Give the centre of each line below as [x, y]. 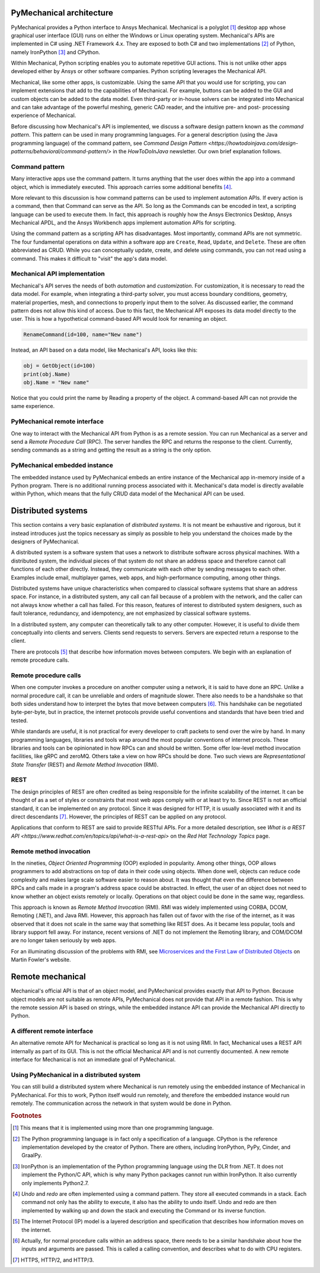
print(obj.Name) [47, 374]
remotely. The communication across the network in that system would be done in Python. [121, 1103]
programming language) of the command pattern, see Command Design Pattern [109, 143]
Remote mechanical [48, 977]
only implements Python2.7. [55, 1183]
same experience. [33, 406]
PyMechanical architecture [62, 13]
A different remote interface [52, 1031]
